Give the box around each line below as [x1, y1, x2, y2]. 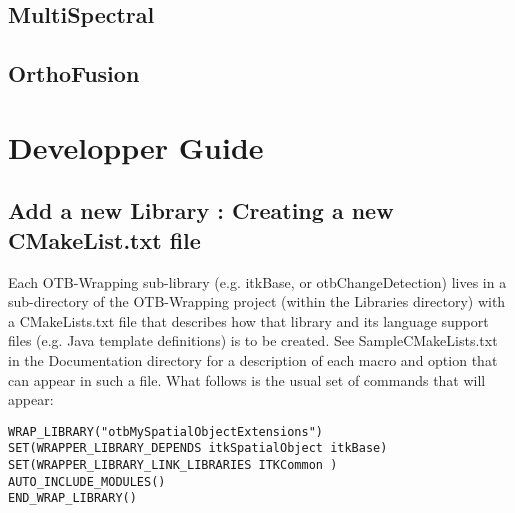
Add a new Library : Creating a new [8, 195, 394, 226]
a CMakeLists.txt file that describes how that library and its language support [8, 310, 489, 331]
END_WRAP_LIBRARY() [8, 491, 137, 506]
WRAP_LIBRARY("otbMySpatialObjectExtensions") [8, 424, 323, 439]
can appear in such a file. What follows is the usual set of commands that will [8, 369, 486, 390]
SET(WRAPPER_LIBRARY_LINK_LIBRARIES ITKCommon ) [8, 458, 338, 472]
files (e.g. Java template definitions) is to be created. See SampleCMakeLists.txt [8, 330, 498, 351]
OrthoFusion [8, 58, 140, 89]
